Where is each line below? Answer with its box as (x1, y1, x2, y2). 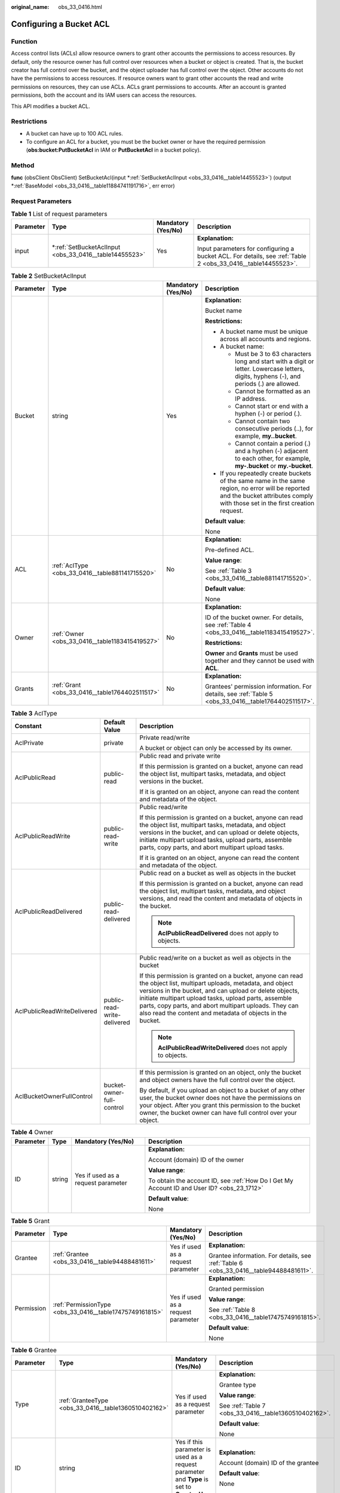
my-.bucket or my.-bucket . (235, 462, 314, 470)
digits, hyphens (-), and (235, 372, 301, 380)
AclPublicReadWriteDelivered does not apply (157, 1044, 287, 1052)
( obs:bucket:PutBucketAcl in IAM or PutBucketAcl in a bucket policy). (26, 146, 201, 153)
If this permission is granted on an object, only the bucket (139, 1068, 302, 1077)
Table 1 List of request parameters (11, 210, 108, 218)
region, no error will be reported (220, 484, 310, 492)
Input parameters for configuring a (197, 245, 295, 253)
